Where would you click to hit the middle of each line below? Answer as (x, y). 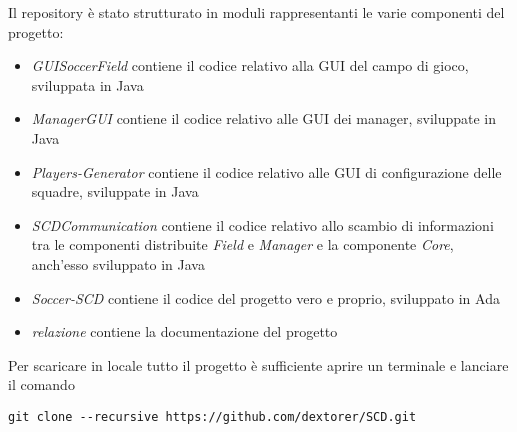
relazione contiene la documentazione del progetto (184, 331)
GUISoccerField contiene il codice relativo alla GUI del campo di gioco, (250, 65)
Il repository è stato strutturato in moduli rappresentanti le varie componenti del (256, 12)
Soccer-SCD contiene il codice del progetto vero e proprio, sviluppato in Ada (265, 297)
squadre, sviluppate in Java (115, 191)
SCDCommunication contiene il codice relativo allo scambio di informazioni (262, 224)
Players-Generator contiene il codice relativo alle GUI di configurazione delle (266, 171)
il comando (41, 384)
